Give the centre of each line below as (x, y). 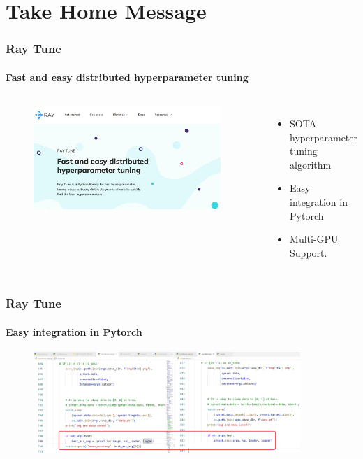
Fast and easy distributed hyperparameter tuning (127, 77)
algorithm (311, 164)
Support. (309, 252)
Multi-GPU (314, 239)
